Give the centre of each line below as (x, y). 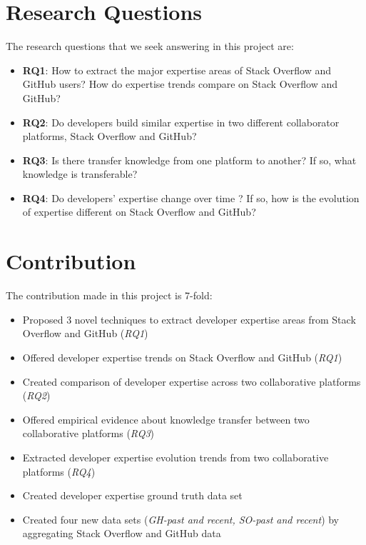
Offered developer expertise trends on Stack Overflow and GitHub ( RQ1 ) (182, 357)
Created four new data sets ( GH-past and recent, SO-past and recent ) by (181, 519)
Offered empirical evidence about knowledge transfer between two (166, 419)
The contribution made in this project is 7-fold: (109, 295)
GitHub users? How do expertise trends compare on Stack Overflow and (180, 84)
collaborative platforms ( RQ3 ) (88, 433)
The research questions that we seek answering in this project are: (150, 46)
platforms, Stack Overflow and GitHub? (110, 136)
